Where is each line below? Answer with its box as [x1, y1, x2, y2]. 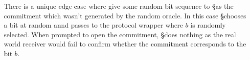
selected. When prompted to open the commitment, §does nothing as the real [4, 29, 236, 39]
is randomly [190, 20, 226, 30]
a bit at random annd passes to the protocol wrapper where [4, 20, 183, 30]
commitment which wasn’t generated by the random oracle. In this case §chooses [4, 10, 246, 20]
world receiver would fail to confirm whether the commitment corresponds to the [4, 39, 246, 49]
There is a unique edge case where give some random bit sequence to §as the [4, 1, 234, 11]
